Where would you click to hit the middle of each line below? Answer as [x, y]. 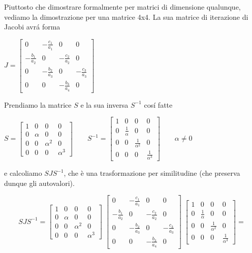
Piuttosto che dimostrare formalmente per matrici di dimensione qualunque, [122, 7]
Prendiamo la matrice [38, 104]
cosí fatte [158, 104]
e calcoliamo [23, 173]
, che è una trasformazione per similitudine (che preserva [152, 173]
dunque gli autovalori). [39, 183]
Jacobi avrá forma [32, 27]
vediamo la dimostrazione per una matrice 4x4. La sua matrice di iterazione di [126, 17]
